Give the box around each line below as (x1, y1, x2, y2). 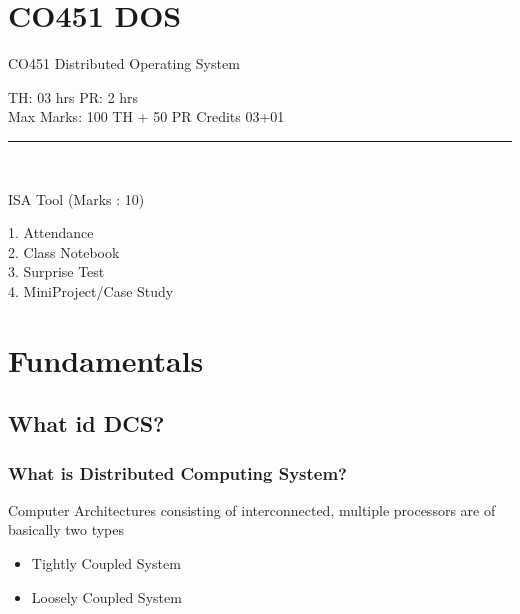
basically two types (8, 519, 125, 540)
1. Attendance (8, 222, 94, 243)
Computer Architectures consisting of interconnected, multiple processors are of (8, 499, 496, 520)
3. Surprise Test (8, 261, 105, 282)
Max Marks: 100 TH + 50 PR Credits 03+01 (8, 106, 285, 127)
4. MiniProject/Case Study (8, 280, 174, 301)
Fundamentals (8, 339, 204, 380)
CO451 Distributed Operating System (8, 53, 240, 74)
